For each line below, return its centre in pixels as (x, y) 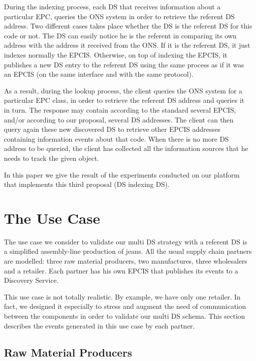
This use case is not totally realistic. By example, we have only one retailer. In (122, 296)
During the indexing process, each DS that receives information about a (112, 6)
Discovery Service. (31, 280)
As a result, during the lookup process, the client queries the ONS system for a (123, 90)
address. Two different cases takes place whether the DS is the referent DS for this (128, 26)
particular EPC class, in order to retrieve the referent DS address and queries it (124, 100)
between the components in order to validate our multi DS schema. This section (125, 316)
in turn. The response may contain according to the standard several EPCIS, (120, 109)
